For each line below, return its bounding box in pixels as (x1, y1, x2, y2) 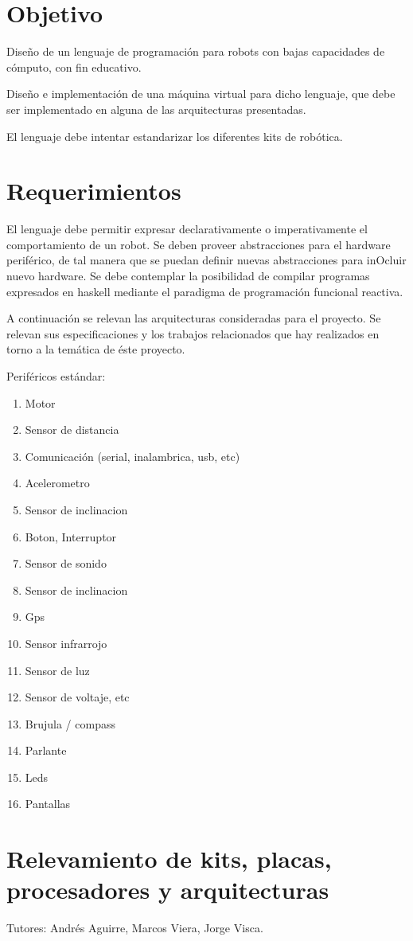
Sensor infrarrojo (25, 634, 107, 651)
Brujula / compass (25, 715, 115, 732)
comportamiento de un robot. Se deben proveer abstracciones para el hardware (6, 236, 391, 252)
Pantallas (25, 795, 71, 812)
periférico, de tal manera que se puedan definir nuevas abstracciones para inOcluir (6, 252, 407, 268)
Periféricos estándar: (6, 367, 106, 384)
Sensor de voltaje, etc (25, 689, 130, 705)
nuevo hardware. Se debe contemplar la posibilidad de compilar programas (6, 267, 370, 283)
